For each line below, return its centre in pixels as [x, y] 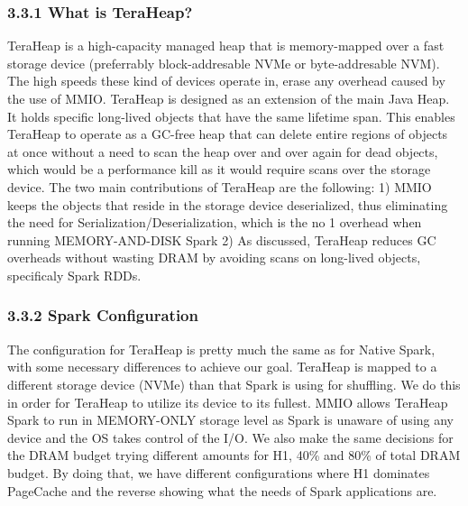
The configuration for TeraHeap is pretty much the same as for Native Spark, [221, 349]
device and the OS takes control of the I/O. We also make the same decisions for [230, 437]
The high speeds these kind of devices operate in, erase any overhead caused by [226, 81]
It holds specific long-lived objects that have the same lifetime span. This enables [231, 116]
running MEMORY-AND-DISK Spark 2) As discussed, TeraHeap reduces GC [222, 239]
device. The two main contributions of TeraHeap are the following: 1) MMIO [220, 186]
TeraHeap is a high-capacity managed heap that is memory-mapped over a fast [226, 46]
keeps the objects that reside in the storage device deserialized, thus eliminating [228, 204]
